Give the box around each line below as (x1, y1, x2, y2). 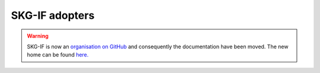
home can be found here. (27, 51, 89, 58)
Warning (27, 32, 49, 39)
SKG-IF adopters (11, 9, 95, 22)
